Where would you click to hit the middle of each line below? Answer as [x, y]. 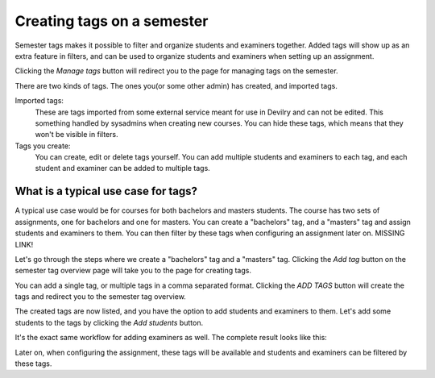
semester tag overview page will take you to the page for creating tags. [133, 271]
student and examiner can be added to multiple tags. [123, 168]
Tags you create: [43, 146]
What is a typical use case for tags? [106, 191]
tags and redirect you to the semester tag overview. [101, 297]
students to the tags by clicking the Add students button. [109, 322]
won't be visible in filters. [77, 135]
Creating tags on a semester [112, 21]
